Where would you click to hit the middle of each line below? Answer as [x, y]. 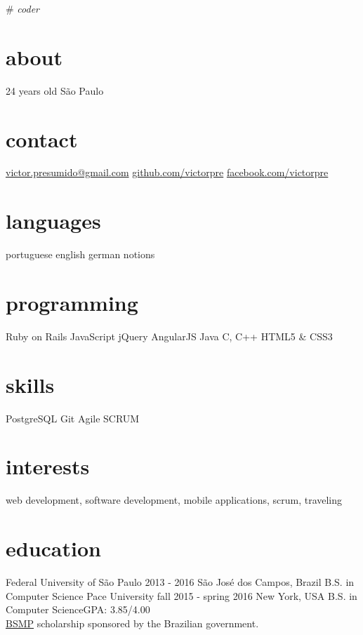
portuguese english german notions [80, 254]
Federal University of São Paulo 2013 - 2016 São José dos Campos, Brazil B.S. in [180, 582]
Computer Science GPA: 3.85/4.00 [78, 609]
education [53, 548]
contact [42, 139]
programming [72, 302]
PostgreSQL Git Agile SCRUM [73, 418]
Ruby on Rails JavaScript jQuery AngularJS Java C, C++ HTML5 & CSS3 [169, 336]
